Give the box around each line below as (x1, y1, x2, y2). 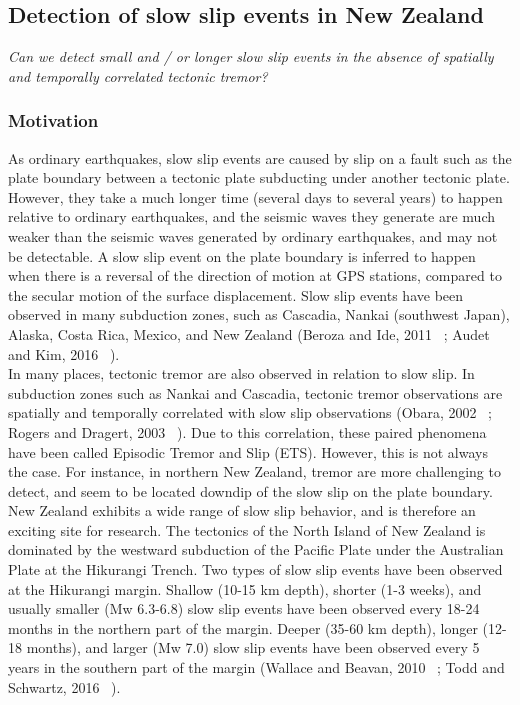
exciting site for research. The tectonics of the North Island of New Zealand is (8, 519, 486, 540)
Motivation (8, 108, 99, 133)
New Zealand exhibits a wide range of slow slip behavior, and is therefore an (8, 500, 476, 521)
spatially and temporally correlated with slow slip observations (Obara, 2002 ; (8, 402, 493, 423)
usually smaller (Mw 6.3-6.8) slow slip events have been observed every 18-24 (8, 598, 480, 619)
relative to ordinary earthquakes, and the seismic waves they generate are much (8, 206, 495, 227)
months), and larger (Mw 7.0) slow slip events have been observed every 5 (26, 637, 480, 658)
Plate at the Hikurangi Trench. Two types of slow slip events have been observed (8, 559, 503, 580)
